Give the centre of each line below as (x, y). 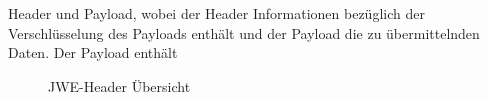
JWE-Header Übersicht (119, 85)
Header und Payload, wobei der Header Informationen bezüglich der (216, 13)
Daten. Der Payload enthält (93, 52)
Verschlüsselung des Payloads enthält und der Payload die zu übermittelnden (244, 32)
